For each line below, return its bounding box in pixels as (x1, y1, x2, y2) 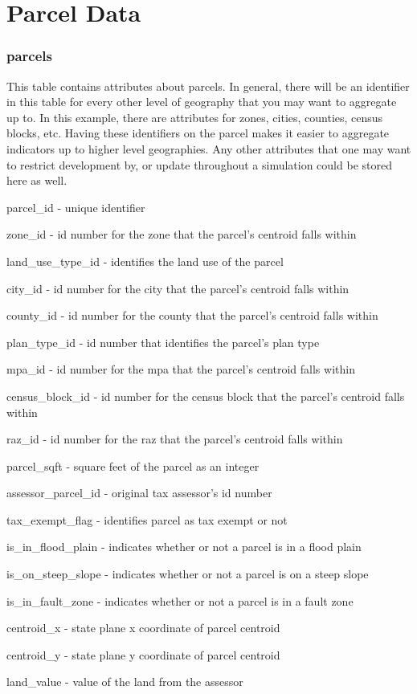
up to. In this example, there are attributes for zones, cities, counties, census (6, 108, 383, 125)
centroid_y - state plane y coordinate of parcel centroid (6, 646, 280, 663)
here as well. (6, 172, 67, 189)
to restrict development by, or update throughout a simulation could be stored (6, 156, 392, 173)
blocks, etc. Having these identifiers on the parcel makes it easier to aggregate (6, 125, 390, 141)
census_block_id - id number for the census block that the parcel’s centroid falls (6, 387, 405, 404)
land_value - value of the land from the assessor (6, 673, 243, 690)
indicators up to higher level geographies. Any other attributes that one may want (6, 140, 411, 157)
